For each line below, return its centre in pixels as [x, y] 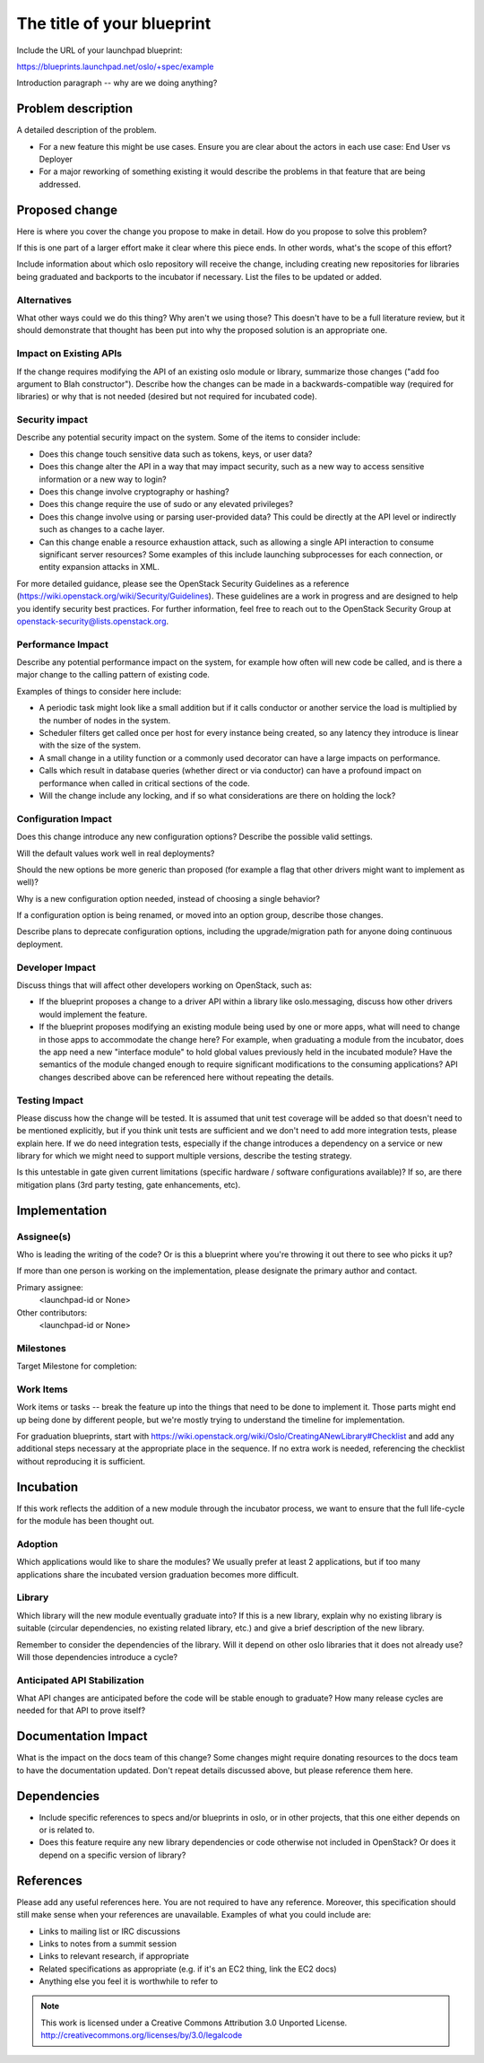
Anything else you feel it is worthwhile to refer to [129, 1981]
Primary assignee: [50, 1287]
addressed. [60, 184]
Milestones [41, 1348]
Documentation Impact [82, 1736]
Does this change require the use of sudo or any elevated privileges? [166, 504]
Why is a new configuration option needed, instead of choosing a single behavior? [168, 898]
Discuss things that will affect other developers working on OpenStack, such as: [164, 985]
